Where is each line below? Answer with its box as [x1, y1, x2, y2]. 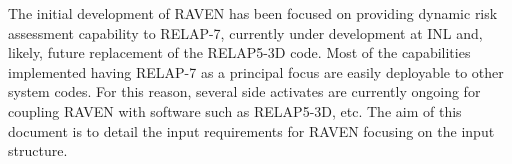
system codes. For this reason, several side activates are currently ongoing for [8, 81, 481, 102]
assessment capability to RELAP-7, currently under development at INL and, [8, 22, 483, 43]
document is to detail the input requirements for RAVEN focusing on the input [8, 120, 495, 141]
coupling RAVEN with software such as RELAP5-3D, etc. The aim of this [8, 100, 462, 121]
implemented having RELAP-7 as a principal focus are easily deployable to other [8, 61, 504, 82]
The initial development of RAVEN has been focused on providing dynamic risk [8, 3, 498, 23]
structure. [8, 140, 68, 161]
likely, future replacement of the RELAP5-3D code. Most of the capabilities [8, 42, 471, 63]
